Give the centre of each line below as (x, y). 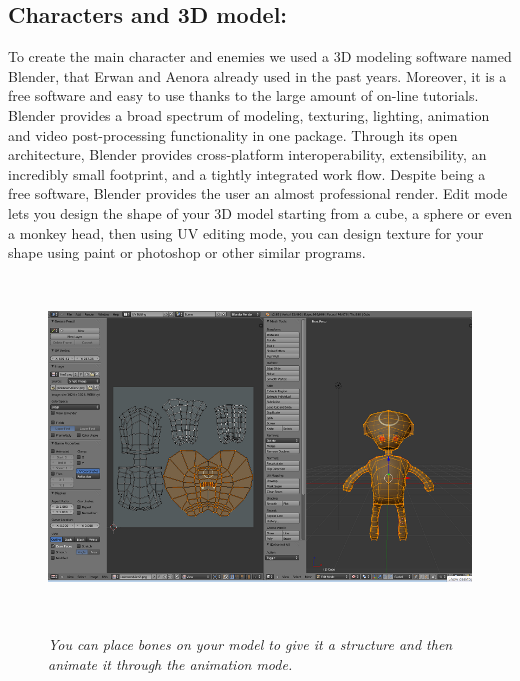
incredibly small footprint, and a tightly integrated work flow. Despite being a (247, 173)
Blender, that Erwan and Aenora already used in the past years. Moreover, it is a (257, 75)
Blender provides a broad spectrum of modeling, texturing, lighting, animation (249, 114)
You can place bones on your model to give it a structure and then (250, 644)
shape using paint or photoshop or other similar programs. (187, 252)
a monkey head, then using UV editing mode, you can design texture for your (246, 232)
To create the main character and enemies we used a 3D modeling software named (260, 56)
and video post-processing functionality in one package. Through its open (233, 134)
